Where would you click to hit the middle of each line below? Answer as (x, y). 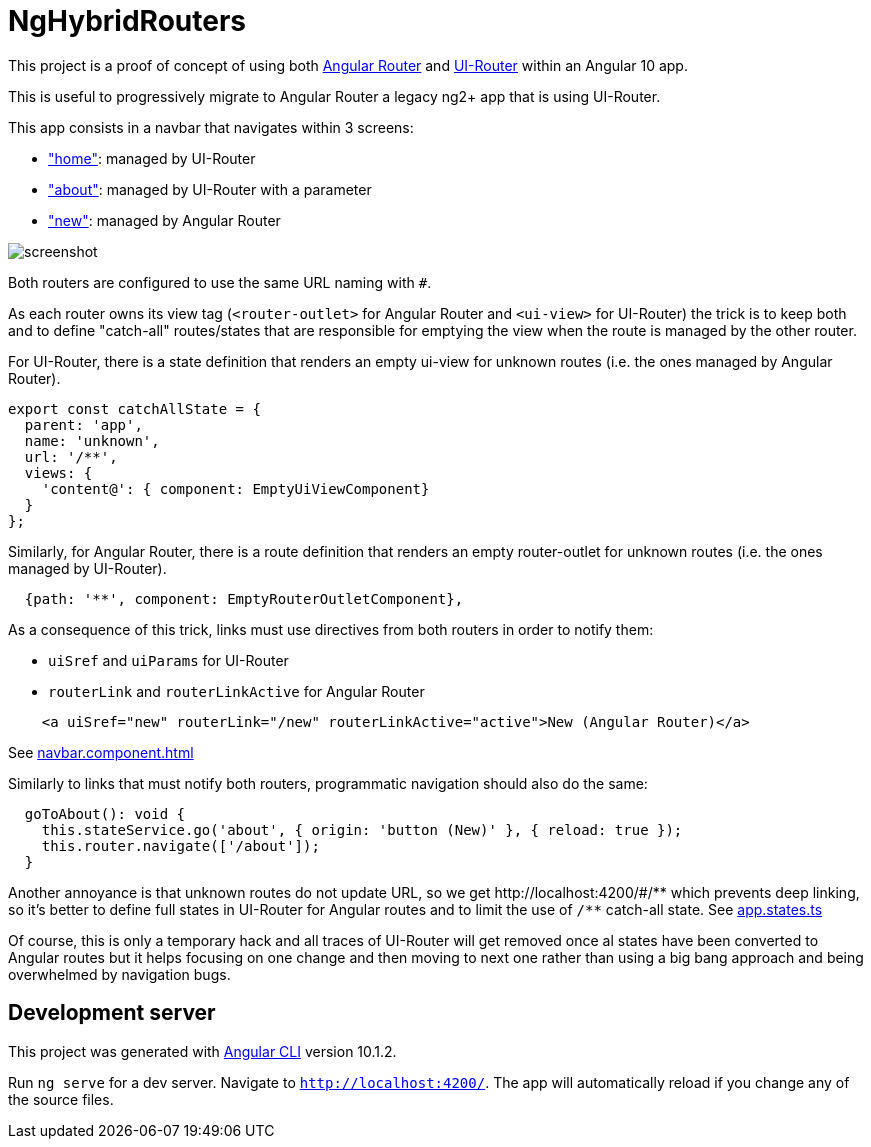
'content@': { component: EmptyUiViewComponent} (235, 488)
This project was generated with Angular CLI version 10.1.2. (202, 1051)
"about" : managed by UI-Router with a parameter (210, 189)
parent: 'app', (83, 424)
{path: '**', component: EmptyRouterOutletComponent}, (244, 598)
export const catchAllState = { (134, 408)
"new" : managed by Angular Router (164, 220)
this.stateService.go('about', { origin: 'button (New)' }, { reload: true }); (362, 829)
